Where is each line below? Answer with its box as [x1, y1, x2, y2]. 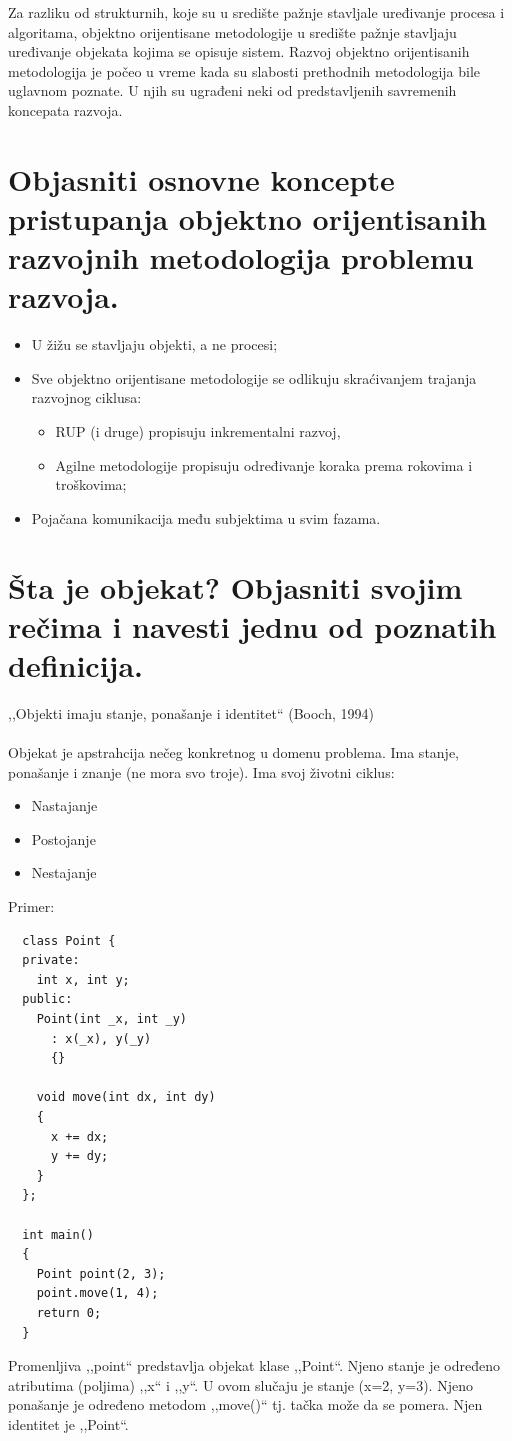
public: [22, 992, 73, 1007]
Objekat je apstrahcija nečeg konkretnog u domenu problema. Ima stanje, [8, 742, 460, 763]
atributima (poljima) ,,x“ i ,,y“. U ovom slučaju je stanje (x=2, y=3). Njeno [8, 1374, 473, 1395]
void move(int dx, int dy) [36, 1090, 216, 1105]
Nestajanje [31, 862, 97, 883]
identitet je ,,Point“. [8, 1413, 129, 1434]
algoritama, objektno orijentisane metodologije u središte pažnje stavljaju [8, 21, 457, 42]
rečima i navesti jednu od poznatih [8, 605, 497, 646]
